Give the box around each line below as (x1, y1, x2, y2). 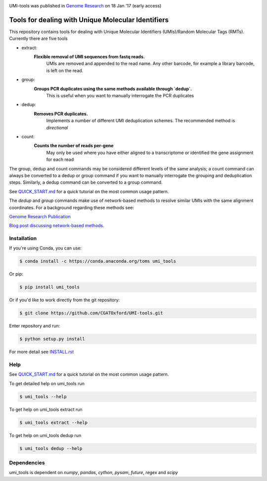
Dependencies (9, 459, 45, 466)
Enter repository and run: (9, 323, 60, 329)
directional (46, 124, 68, 130)
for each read (46, 157, 74, 162)
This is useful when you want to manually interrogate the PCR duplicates (46, 93, 194, 99)
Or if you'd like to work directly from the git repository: (9, 297, 120, 303)
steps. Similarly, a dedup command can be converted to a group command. (9, 179, 163, 185)
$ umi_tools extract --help (19, 420, 88, 425)
